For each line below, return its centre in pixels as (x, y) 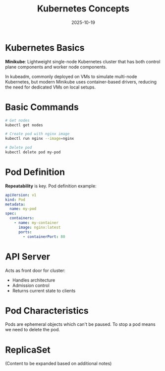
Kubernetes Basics (45, 47)
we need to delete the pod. (33, 330)
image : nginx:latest (39, 227)
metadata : (15, 204)
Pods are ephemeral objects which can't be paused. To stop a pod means (80, 324)
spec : (11, 214)
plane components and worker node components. (56, 67)
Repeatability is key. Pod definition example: (51, 186)
